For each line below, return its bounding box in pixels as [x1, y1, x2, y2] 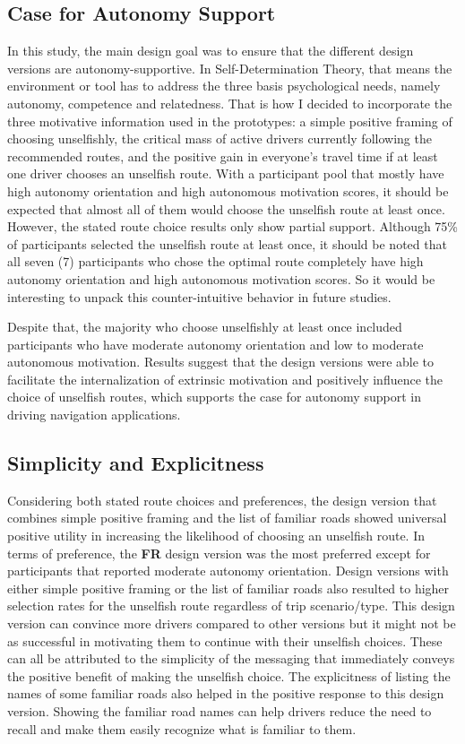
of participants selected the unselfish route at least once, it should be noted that [7, 234, 447, 253]
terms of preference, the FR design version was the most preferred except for [7, 543, 431, 562]
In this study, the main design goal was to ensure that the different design [7, 41, 414, 60]
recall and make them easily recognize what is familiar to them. [7, 719, 357, 738]
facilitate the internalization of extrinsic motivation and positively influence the [7, 369, 443, 388]
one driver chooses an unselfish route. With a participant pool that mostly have [7, 164, 444, 183]
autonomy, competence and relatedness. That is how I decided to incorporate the [7, 93, 452, 112]
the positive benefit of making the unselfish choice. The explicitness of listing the [7, 666, 451, 685]
